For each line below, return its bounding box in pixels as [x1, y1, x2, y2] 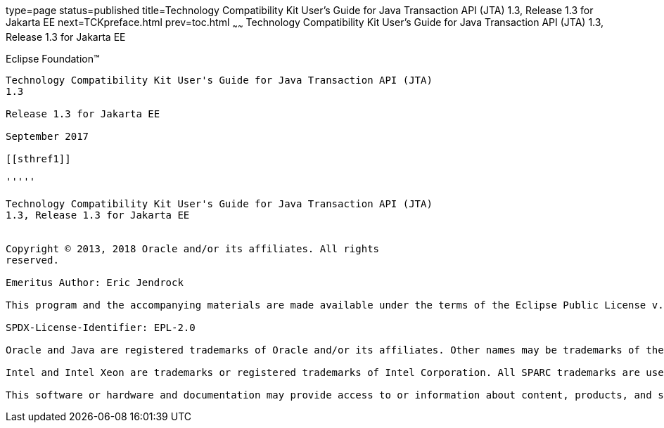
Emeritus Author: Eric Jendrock [6, 276, 184, 288]
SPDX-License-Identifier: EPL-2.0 [6, 321, 196, 333]
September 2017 [6, 130, 89, 142]
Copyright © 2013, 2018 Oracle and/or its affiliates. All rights [6, 242, 380, 254]
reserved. [6, 254, 59, 266]
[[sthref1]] [6, 153, 71, 164]
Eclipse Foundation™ [6, 52, 100, 65]
